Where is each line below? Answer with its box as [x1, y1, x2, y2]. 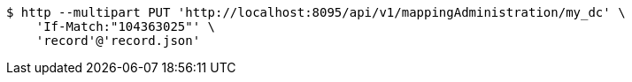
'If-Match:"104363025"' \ [35, 19, 216, 34]
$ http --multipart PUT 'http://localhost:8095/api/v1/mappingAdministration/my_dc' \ [6, 5, 626, 19]
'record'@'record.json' [35, 34, 201, 48]
